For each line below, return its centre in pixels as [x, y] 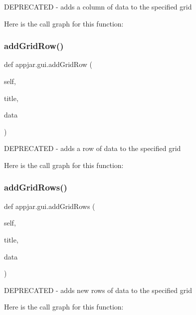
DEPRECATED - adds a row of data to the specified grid [93, 148]
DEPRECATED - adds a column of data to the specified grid [98, 6]
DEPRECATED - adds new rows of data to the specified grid [98, 290]
